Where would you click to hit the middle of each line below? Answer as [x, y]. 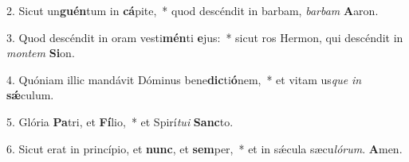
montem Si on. [41, 53]
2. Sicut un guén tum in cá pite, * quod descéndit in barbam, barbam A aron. [193, 10]
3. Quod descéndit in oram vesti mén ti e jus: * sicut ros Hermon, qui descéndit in [205, 37]
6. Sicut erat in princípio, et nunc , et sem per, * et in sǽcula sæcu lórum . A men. [204, 148]
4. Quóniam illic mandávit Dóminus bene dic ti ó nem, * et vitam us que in [184, 79]
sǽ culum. [30, 95]
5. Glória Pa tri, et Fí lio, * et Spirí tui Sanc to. [120, 121]
